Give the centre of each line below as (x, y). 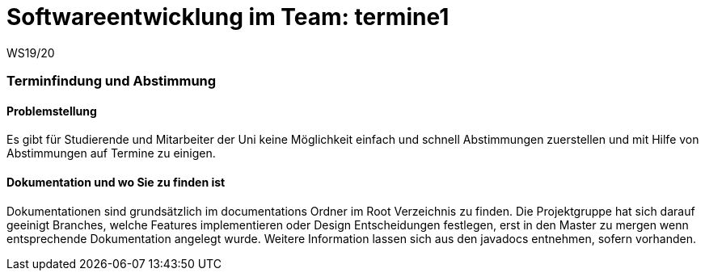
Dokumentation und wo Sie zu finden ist (116, 182)
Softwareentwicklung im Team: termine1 (228, 17)
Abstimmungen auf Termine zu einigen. (111, 153)
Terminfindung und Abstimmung (112, 81)
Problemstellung (52, 111)
